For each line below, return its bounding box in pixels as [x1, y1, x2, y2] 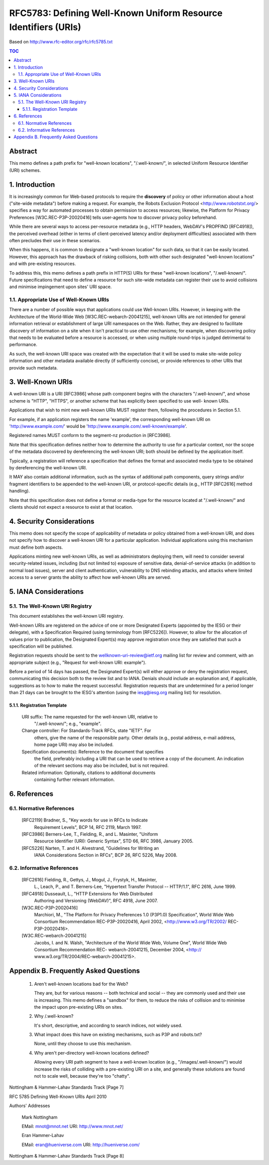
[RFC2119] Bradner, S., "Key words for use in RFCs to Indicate [21, 817, 148, 823]
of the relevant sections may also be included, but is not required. [34, 763, 169, 769]
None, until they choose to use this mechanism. [34, 1041, 132, 1047]
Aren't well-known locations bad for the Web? [34, 981, 129, 987]
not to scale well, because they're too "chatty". [34, 1073, 131, 1079]
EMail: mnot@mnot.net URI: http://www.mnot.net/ [21, 1124, 124, 1129]
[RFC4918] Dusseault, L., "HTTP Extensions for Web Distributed [21, 890, 153, 896]
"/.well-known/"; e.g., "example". [34, 721, 102, 727]
